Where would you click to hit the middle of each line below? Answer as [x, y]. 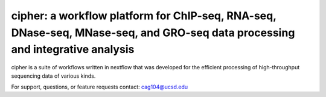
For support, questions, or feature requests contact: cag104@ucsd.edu [100, 87]
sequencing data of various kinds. [53, 76]
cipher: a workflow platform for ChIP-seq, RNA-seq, [144, 16]
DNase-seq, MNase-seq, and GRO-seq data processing [153, 33]
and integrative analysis [73, 50]
